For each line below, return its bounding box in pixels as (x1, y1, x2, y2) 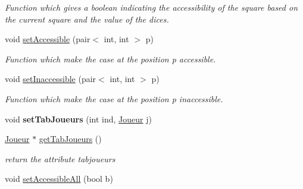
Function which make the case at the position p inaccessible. (5, 92, 223, 105)
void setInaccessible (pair (5, 73, 96, 85)
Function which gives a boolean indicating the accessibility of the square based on (5, 1, 298, 13)
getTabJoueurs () (39, 133, 102, 145)
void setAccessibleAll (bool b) (5, 172, 113, 185)
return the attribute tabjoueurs (5, 152, 115, 165)
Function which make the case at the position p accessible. (5, 52, 216, 65)
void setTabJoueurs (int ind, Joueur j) (5, 112, 152, 125)
